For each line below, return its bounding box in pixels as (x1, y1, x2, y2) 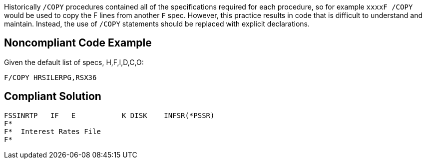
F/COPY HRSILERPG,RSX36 (4, 73, 97, 81)
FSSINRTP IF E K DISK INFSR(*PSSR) (4, 111, 215, 119)
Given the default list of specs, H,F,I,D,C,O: (4, 57, 144, 66)
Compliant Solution (4, 90, 101, 103)
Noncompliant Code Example (4, 36, 152, 49)
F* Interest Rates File (4, 127, 101, 135)
